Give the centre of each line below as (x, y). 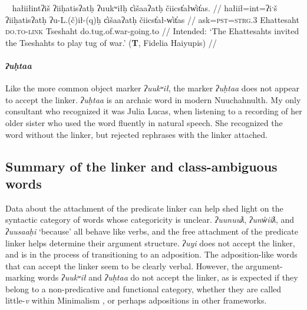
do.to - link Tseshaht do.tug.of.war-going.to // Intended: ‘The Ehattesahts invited (152, 31)
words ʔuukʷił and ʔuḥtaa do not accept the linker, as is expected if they (168, 277)
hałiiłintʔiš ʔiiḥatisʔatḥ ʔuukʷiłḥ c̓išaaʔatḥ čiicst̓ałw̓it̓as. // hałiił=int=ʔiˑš (145, 8)
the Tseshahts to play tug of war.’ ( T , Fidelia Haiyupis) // (111, 42)
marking (20, 277)
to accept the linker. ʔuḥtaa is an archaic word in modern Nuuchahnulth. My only (153, 99)
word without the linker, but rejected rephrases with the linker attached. (136, 134)
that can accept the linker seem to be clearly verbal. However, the (124, 266)
